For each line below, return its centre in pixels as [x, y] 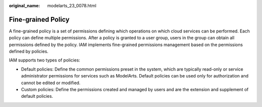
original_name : [25, 6]
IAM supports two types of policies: [44, 60]
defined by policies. [29, 51]
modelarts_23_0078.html [72, 6]
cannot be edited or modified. [51, 83]
